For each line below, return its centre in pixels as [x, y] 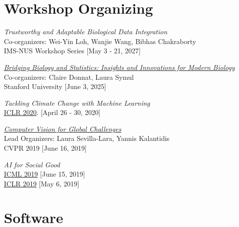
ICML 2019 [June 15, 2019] [45, 174]
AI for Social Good [32, 164]
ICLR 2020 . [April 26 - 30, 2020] [52, 112]
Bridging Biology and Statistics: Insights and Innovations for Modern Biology [119, 67]
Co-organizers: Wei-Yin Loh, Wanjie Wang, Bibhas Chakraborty [100, 41]
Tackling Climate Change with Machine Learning [77, 102]
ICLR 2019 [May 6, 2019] [42, 183]
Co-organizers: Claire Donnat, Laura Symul [69, 77]
